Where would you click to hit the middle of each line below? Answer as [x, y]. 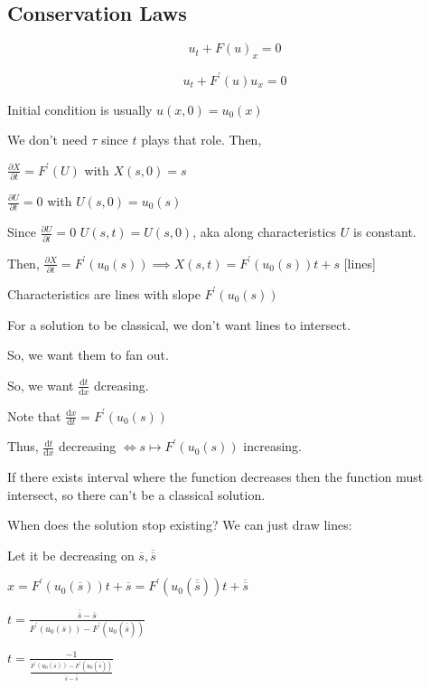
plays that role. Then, [201, 140]
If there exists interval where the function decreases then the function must [215, 477]
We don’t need [47, 140]
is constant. [384, 232]
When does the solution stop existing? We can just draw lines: [180, 525]
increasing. [272, 446]
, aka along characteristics [265, 232]
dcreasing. [121, 385]
